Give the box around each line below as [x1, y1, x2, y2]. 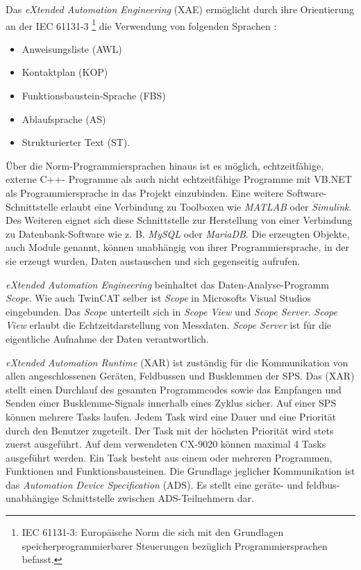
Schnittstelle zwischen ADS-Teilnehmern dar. [62, 491, 254, 505]
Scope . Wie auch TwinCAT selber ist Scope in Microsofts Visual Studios [6, 291, 311, 305]
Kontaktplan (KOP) [22, 65, 108, 79]
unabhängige [6, 491, 60, 505]
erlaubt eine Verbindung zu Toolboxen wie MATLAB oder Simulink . [60, 199, 352, 213]
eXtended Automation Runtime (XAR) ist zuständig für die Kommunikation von [6, 355, 349, 369]
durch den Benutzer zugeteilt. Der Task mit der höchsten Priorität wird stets [6, 423, 334, 437]
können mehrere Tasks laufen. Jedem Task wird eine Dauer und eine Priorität [6, 409, 337, 423]
